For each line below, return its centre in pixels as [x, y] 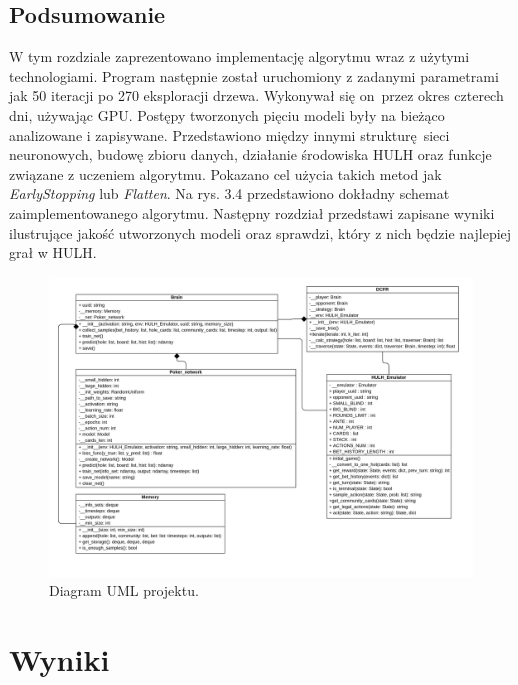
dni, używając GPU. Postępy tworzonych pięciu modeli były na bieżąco [227, 114]
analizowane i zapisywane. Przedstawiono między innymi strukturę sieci [229, 134]
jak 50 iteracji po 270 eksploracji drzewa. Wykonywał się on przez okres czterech [256, 95]
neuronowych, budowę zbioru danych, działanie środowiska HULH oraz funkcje [250, 154]
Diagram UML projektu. [124, 590]
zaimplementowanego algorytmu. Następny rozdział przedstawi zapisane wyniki [252, 212]
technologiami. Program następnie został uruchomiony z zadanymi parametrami [254, 75]
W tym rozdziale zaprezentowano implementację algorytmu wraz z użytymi [239, 56]
